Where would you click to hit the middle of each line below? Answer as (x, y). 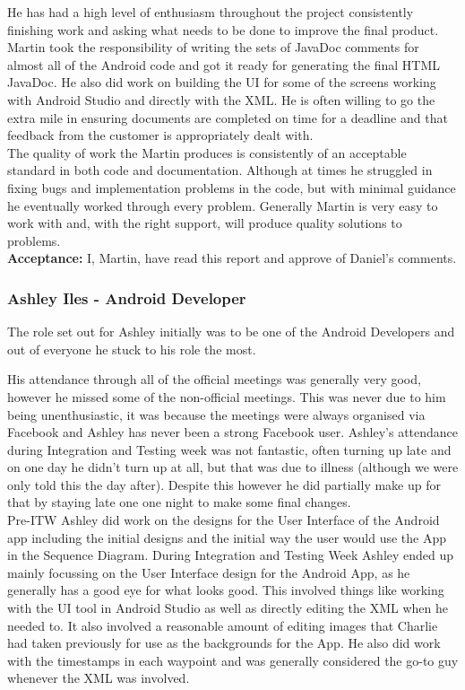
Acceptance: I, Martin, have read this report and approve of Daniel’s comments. (232, 258)
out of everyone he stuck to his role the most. (132, 349)
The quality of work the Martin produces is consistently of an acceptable (207, 152)
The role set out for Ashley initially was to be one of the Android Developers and (231, 332)
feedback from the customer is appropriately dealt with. (160, 135)
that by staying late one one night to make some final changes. (179, 502)
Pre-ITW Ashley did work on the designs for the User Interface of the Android (224, 520)
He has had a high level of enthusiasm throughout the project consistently (211, 12)
